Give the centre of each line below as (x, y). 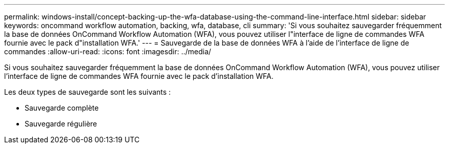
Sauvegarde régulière (61, 124)
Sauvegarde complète (62, 108)
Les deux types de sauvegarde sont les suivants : (88, 92)
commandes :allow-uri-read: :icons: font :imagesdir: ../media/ (108, 51)
